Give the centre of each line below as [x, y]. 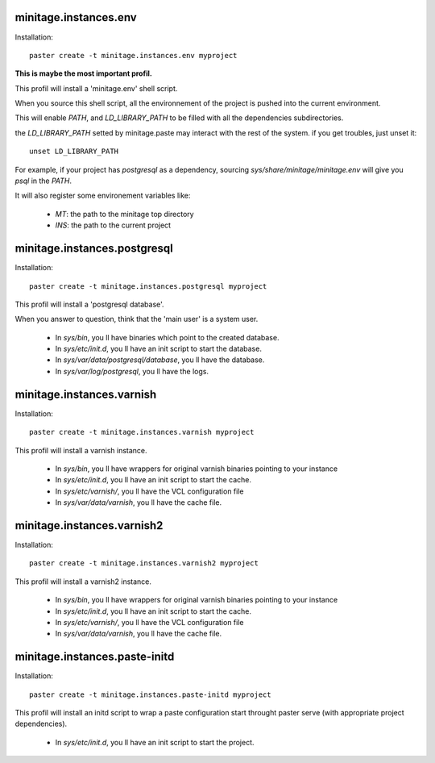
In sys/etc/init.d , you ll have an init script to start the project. [155, 742]
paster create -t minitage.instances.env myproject [133, 55]
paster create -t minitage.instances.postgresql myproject [148, 286]
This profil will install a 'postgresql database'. [89, 304]
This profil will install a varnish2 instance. [83, 582]
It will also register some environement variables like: [103, 196]
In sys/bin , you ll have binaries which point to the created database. [167, 337]
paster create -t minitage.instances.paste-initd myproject [150, 694]
